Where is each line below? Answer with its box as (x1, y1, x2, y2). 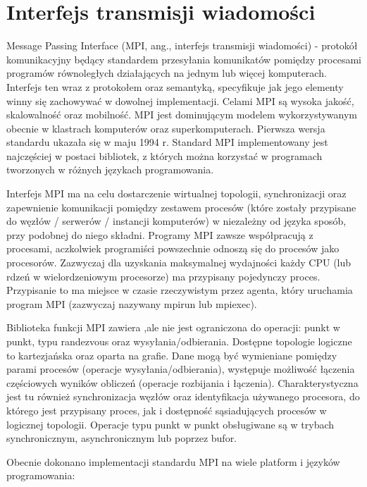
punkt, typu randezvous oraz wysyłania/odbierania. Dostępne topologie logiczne (6, 334, 352, 348)
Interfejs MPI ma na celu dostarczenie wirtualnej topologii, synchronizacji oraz (6, 186, 347, 201)
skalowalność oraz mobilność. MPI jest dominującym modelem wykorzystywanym (6, 107, 358, 122)
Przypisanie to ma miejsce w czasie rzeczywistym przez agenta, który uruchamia (6, 283, 353, 297)
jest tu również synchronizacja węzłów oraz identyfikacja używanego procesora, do (6, 389, 360, 404)
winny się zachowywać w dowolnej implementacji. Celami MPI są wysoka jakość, (6, 93, 354, 108)
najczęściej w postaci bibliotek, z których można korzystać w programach (6, 148, 323, 163)
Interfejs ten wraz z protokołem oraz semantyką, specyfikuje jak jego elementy (6, 79, 344, 94)
